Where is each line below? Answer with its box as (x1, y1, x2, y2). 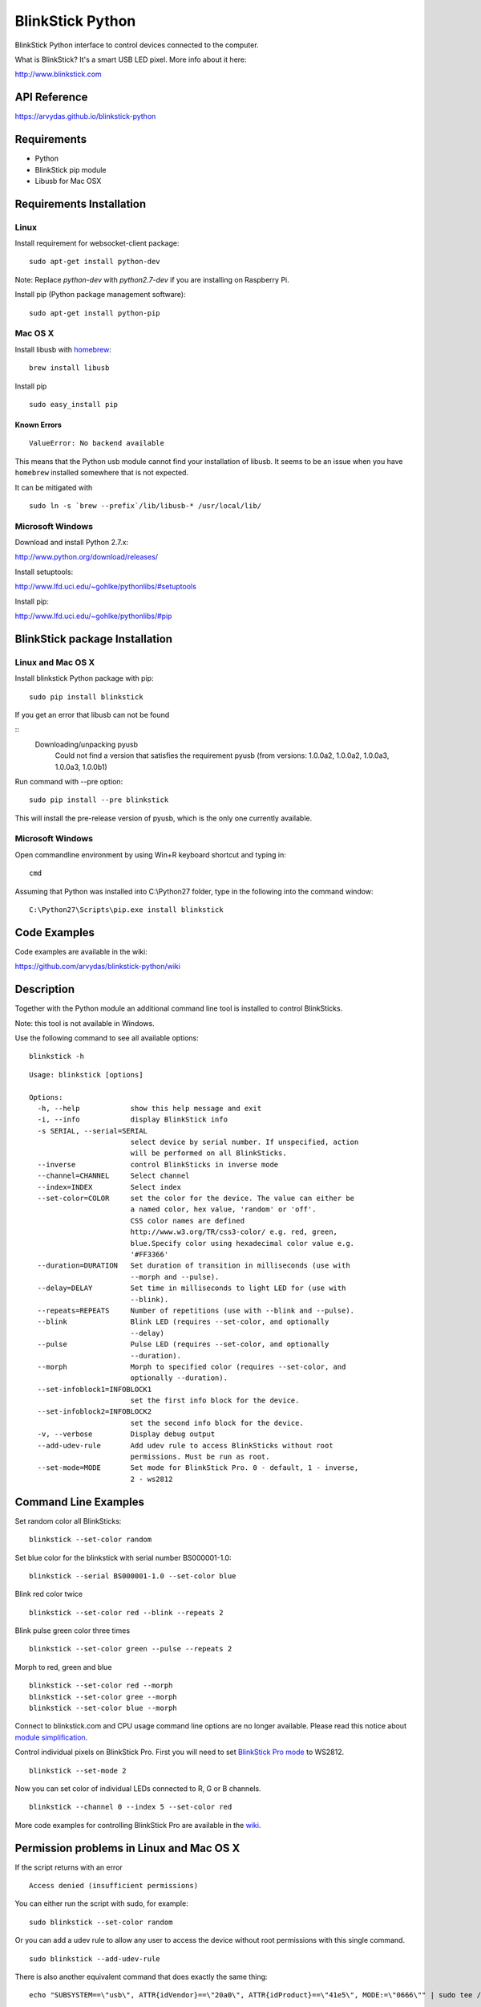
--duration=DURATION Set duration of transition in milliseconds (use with (37, 1261, 350, 1270)
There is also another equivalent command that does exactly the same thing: (14, 1972, 268, 1981)
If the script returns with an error (14, 1862, 123, 1872)
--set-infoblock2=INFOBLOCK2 (37, 1407, 152, 1416)
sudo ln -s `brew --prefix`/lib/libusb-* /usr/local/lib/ (29, 501, 262, 510)
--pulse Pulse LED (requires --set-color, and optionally (37, 1340, 329, 1349)
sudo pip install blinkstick (29, 692, 143, 702)
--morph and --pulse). (130, 1272, 220, 1281)
